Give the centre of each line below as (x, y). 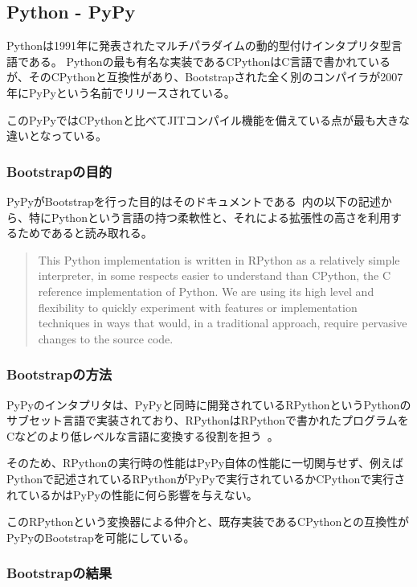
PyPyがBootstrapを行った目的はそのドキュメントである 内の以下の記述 (194, 201)
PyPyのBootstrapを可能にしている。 (101, 537)
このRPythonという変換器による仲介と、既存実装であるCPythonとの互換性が (208, 521)
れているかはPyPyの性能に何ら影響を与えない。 (132, 494)
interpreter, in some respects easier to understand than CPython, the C (215, 275)
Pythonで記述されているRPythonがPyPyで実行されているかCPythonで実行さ (206, 478)
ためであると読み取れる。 (85, 233)
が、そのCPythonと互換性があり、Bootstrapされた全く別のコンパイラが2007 (205, 77)
